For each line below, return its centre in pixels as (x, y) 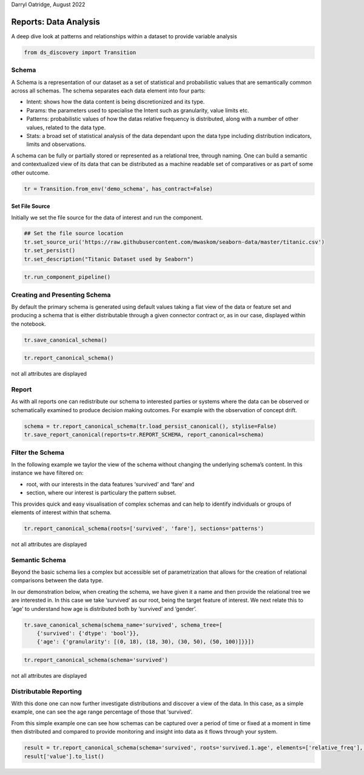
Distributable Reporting (46, 691)
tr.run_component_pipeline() (67, 277)
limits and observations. (56, 144)
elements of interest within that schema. (61, 512)
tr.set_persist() (50, 250)
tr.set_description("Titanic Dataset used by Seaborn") (109, 259)
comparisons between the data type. (57, 580)
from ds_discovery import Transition (80, 52)
